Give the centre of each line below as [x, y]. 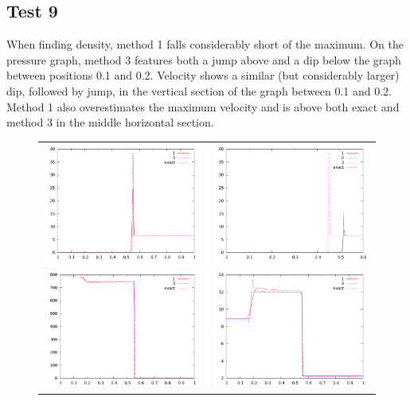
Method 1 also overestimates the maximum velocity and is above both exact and [203, 106]
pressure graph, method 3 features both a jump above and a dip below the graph [204, 59]
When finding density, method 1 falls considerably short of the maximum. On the [205, 44]
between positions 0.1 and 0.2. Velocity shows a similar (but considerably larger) [203, 75]
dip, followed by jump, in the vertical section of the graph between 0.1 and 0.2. [199, 90]
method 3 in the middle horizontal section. [110, 122]
